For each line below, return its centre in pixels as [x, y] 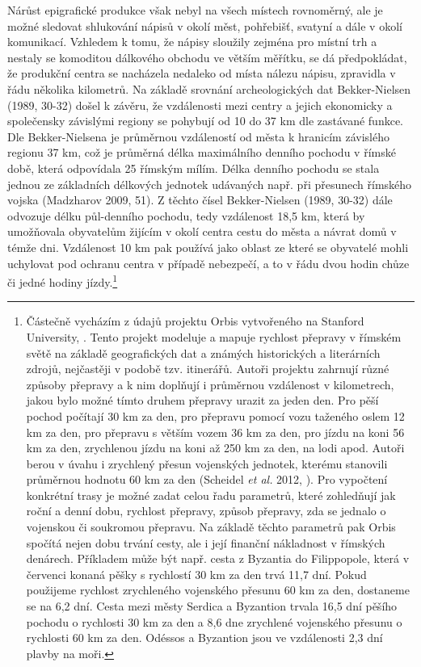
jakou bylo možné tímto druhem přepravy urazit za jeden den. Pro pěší [202, 400]
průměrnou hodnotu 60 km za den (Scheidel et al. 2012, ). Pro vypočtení [207, 479]
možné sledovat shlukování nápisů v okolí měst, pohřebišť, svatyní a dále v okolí [205, 25]
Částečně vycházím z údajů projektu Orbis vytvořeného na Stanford [195, 321]
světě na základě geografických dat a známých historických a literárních [203, 352]
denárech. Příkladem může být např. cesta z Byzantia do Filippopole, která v [218, 558]
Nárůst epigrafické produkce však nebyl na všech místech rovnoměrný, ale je [195, 10]
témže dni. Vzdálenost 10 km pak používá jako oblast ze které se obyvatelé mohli [208, 247]
